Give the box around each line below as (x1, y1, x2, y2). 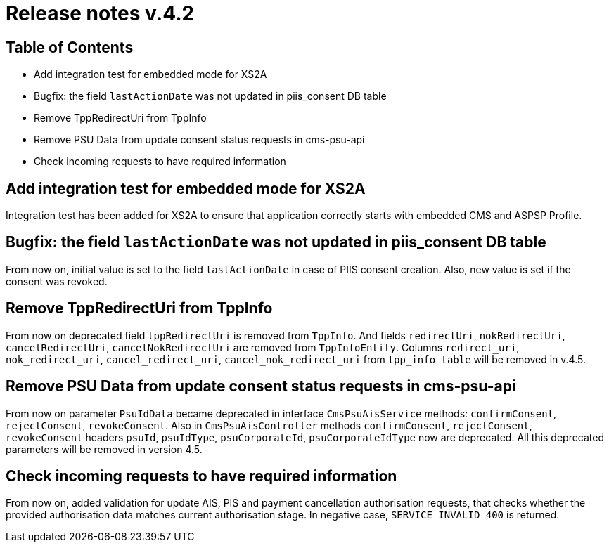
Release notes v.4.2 (6, 1, 195, 25)
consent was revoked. (6, 275, 108, 287)
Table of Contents (6, 38, 134, 56)
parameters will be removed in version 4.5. (6, 443, 203, 455)
